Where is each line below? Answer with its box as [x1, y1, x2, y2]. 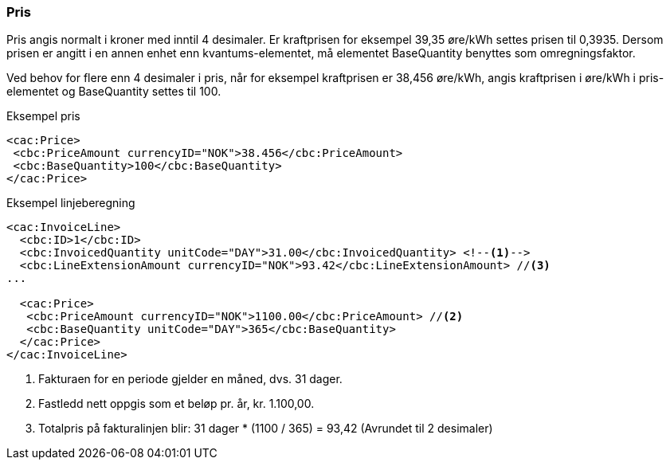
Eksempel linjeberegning [6, 196, 135, 210]
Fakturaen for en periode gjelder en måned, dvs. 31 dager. [38, 372, 343, 386]
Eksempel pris [6, 109, 80, 123]
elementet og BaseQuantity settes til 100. [6, 84, 221, 99]
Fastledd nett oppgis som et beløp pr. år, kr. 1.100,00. [38, 397, 315, 411]
